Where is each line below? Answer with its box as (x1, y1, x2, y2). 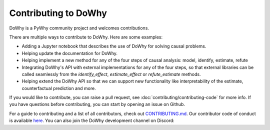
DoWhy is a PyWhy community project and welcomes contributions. (9, 25, 149, 31)
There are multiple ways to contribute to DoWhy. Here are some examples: (9, 34, 162, 40)
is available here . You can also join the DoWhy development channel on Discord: (9, 117, 174, 123)
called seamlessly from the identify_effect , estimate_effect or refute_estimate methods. (21, 71, 201, 77)
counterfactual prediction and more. (21, 85, 96, 91)
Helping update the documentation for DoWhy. (21, 50, 117, 56)
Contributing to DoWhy (9, 7, 107, 18)
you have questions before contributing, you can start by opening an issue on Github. (9, 101, 185, 107)
